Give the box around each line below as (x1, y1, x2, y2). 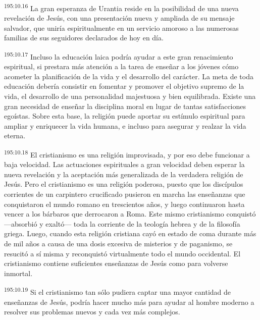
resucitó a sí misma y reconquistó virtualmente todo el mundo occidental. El (4, 248, 241, 258)
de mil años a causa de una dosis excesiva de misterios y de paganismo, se (4, 238, 233, 249)
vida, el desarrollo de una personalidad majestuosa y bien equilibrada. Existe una (4, 91, 256, 101)
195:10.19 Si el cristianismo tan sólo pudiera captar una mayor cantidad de (4, 285, 231, 297)
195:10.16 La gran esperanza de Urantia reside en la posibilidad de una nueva (4, 2, 239, 13)
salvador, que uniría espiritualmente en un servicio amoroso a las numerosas (4, 22, 239, 33)
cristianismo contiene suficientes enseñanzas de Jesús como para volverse (4, 258, 228, 269)
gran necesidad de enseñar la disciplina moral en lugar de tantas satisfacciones (4, 100, 246, 111)
